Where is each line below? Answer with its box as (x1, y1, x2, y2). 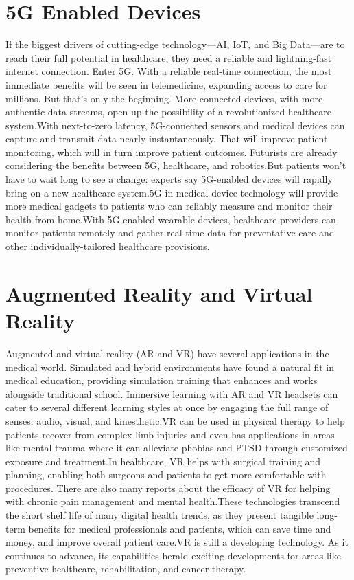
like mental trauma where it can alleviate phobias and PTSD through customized (5, 440, 348, 455)
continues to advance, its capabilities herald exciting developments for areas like (5, 548, 341, 562)
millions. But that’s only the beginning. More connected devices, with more (5, 91, 323, 105)
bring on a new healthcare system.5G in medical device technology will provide (5, 185, 338, 199)
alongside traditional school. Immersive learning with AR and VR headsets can (5, 386, 338, 401)
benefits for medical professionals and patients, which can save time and (28, 521, 331, 535)
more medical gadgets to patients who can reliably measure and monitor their (5, 199, 333, 213)
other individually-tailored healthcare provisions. (5, 239, 210, 254)
